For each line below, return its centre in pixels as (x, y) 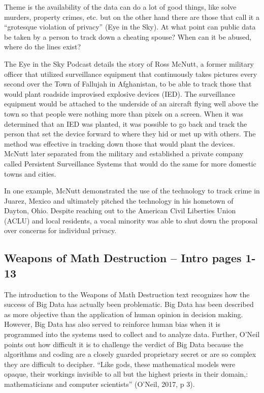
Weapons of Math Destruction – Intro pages (123, 258)
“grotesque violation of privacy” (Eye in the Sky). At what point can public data (130, 27)
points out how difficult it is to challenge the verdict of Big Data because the (124, 344)
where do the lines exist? (43, 47)
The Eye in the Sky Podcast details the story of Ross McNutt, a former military (129, 63)
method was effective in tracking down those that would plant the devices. (120, 143)
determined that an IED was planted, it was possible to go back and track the (126, 123)
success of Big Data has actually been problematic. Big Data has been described (129, 304)
